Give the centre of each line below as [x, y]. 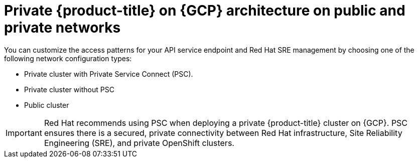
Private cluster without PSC [69, 89]
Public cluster [47, 105]
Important [24, 133]
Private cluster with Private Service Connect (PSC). [109, 74]
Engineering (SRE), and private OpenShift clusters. [139, 143]
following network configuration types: [68, 58]
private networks [62, 28]
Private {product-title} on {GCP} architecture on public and [205, 11]
